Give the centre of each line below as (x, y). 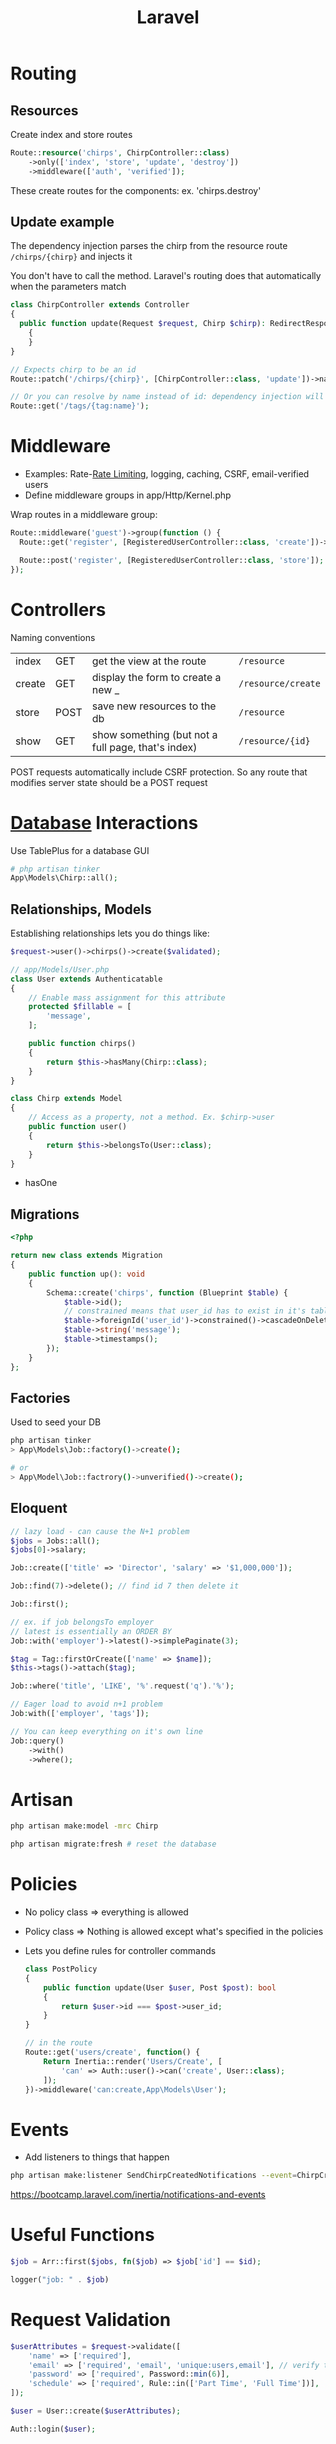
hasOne (41, 1183)
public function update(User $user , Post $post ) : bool (160, 1987)
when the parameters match (68, 287)
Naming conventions (53, 637)
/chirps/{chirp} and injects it (71, 257)
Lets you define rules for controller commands (120, 1950)
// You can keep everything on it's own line (106, 1731)
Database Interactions (104, 822)
